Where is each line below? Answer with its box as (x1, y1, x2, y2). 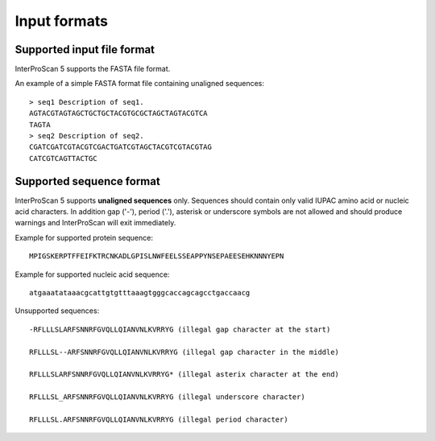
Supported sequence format (14, 174, 160, 188)
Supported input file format (14, 43, 155, 56)
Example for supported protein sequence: (14, 233, 153, 242)
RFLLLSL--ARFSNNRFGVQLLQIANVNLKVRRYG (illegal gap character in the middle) (29, 347, 340, 357)
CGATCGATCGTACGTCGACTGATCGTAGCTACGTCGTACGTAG (29, 142, 213, 152)
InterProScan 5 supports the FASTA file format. (14, 64, 171, 74)
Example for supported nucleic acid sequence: (14, 270, 170, 279)
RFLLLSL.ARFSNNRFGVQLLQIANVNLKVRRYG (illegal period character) (29, 414, 289, 424)
